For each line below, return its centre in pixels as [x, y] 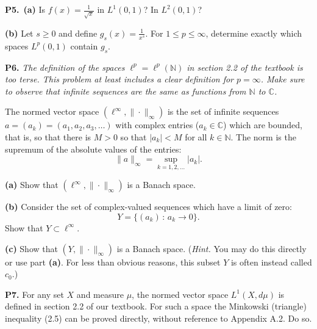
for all [196, 136]
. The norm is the [263, 136]
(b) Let [19, 33]
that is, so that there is [48, 136]
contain [84, 45]
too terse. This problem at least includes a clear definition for [119, 79]
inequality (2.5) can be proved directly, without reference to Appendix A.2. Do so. [158, 318]
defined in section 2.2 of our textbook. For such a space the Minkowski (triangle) [156, 306]
